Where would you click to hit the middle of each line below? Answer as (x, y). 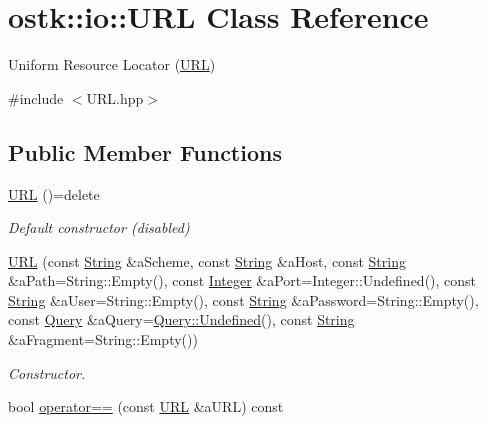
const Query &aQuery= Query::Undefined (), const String (181, 319)
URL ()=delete (54, 193)
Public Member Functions (145, 151)
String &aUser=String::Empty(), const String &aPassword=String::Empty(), (243, 299)
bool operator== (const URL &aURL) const (146, 406)
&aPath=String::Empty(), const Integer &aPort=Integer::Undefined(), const (242, 280)
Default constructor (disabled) (99, 227)
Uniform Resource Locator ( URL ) (112, 64)
